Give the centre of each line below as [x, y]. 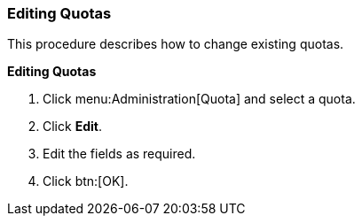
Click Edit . [72, 127]
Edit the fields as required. [119, 154]
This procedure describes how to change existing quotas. [176, 44]
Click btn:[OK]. [86, 181]
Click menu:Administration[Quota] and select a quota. [199, 99]
